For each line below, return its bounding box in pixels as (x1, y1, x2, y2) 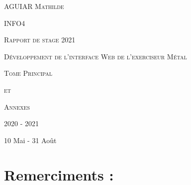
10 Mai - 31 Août (4, 135, 57, 145)
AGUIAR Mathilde (4, 1, 64, 11)
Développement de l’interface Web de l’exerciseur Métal (4, 51, 187, 61)
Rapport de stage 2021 (4, 34, 76, 45)
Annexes (4, 101, 30, 112)
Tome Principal (4, 68, 53, 78)
